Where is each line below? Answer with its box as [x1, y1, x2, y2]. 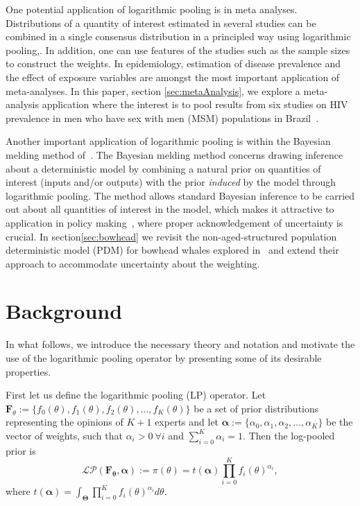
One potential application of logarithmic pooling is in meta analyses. [6, 2, 298, 16]
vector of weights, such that [6, 428, 123, 442]
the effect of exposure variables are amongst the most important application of [6, 69, 340, 84]
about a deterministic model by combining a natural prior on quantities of [6, 161, 321, 175]
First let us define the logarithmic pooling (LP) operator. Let [6, 387, 266, 402]
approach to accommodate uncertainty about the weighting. [6, 256, 260, 270]
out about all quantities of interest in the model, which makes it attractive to [6, 202, 334, 216]
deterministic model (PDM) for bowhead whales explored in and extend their [6, 243, 339, 257]
